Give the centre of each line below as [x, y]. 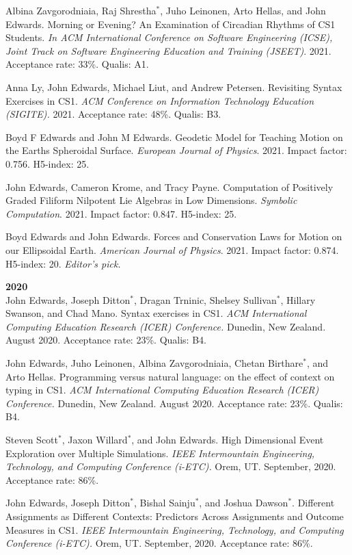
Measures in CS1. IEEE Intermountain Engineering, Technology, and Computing [175, 529]
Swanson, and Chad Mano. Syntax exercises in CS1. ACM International [156, 313]
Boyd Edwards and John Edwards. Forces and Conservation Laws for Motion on [174, 236]
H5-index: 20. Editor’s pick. [63, 263]
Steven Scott [32, 440]
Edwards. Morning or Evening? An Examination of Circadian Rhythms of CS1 [171, 24]
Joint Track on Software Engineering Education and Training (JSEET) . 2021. [168, 50]
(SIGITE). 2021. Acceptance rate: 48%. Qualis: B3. [113, 114]
